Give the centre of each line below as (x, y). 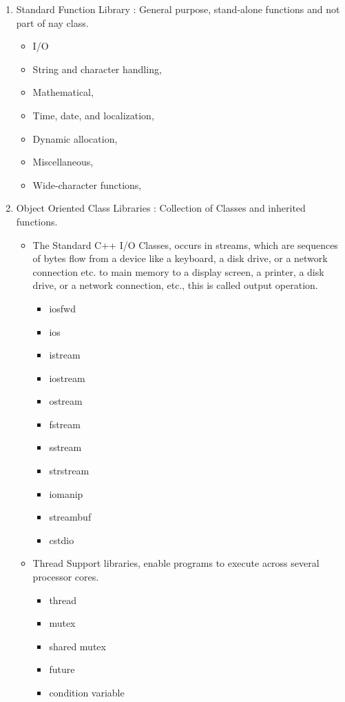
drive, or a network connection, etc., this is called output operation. (175, 285)
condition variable (87, 692)
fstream (65, 424)
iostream (67, 378)
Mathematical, (63, 92)
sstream (65, 447)
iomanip (66, 493)
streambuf (70, 517)
